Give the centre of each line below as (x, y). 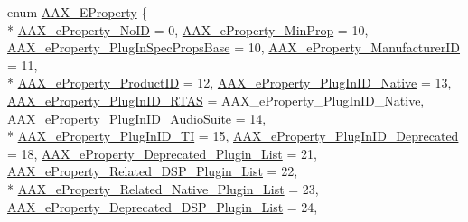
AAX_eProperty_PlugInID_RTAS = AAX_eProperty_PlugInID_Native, (216, 100)
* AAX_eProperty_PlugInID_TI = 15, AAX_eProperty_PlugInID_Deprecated (233, 136)
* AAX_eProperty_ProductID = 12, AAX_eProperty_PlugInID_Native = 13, (229, 83)
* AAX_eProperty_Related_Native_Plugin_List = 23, (163, 188)
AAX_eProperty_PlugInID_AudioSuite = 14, (137, 118)
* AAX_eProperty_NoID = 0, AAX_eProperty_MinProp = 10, (188, 29)
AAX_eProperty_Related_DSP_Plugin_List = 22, (153, 171)
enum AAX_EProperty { (78, 12)
